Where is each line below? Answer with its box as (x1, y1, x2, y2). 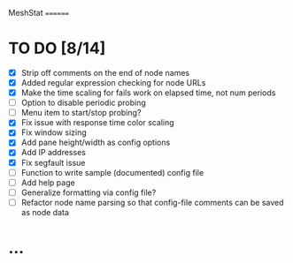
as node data (20, 207, 70, 217)
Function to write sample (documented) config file (20, 167, 204, 177)
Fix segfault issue (20, 157, 86, 168)
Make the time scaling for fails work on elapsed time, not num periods (20, 87, 276, 98)
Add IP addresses (20, 147, 86, 158)
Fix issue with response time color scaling (20, 117, 174, 128)
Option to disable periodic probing (20, 97, 147, 109)
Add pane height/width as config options (20, 137, 171, 148)
